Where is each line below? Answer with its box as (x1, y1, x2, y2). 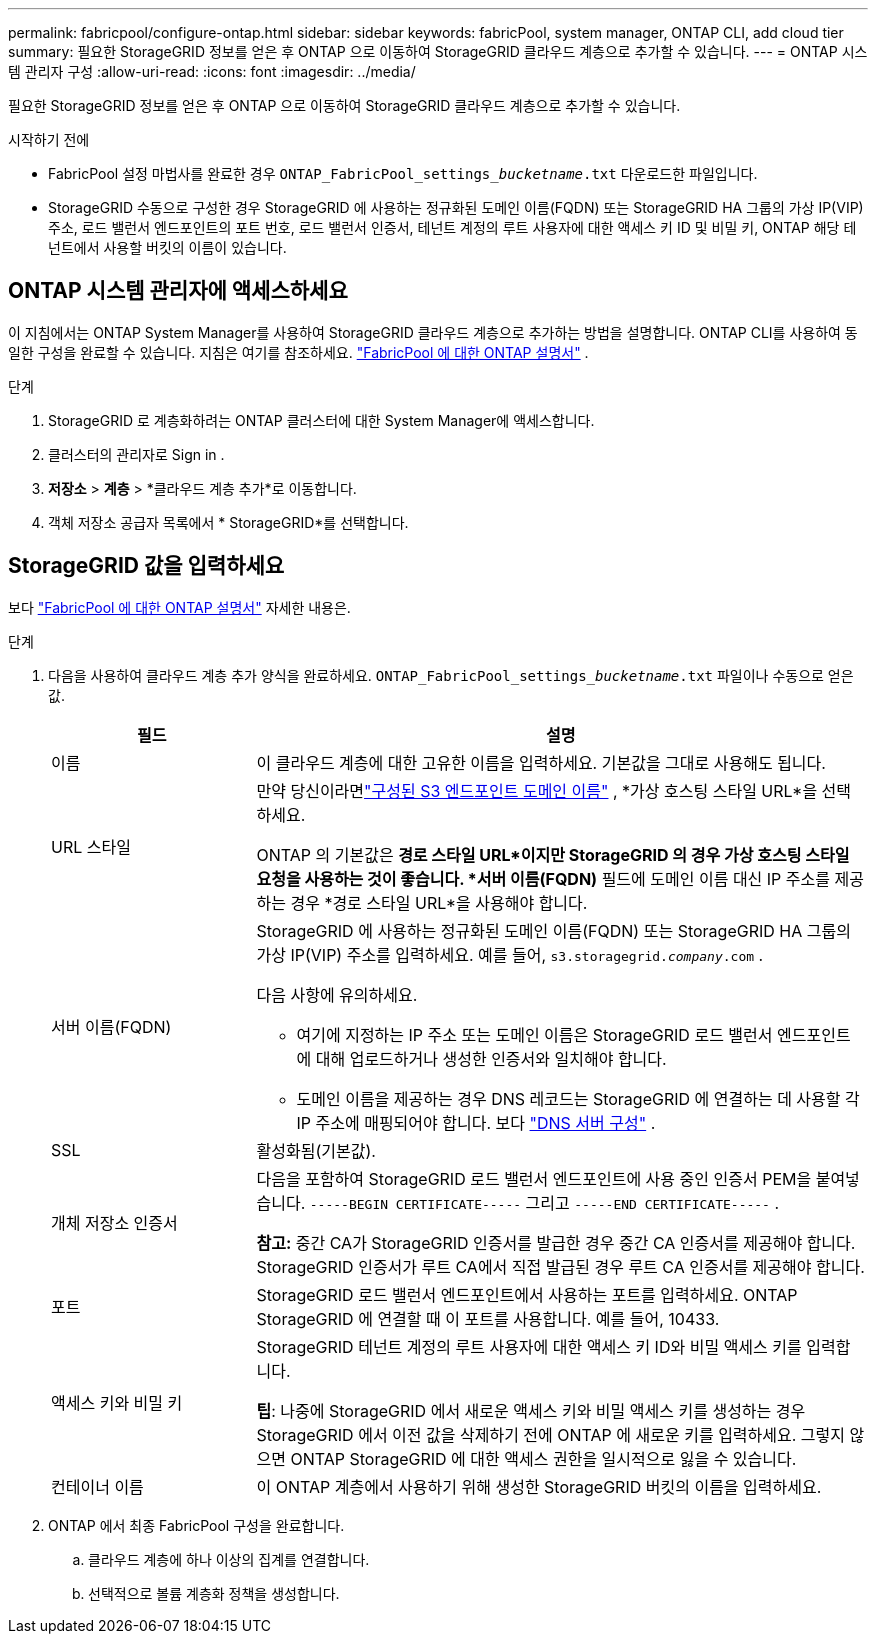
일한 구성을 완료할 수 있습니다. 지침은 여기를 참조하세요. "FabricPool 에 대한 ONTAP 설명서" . (8, 343, 589, 361)
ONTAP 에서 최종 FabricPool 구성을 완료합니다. (48, 1516, 345, 1534)
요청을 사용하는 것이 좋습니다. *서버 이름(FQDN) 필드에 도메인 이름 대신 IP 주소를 (256, 868, 831, 889)
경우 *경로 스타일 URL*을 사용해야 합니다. (290, 892, 588, 913)
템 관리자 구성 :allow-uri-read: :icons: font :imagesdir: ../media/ (8, 63, 416, 80)
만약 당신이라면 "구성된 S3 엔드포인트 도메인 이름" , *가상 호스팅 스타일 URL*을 (256, 780, 818, 801)
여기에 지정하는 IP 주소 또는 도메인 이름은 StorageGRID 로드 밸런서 (296, 1024, 773, 1045)
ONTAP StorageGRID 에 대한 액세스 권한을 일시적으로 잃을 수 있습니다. (290, 1448, 797, 1469)
